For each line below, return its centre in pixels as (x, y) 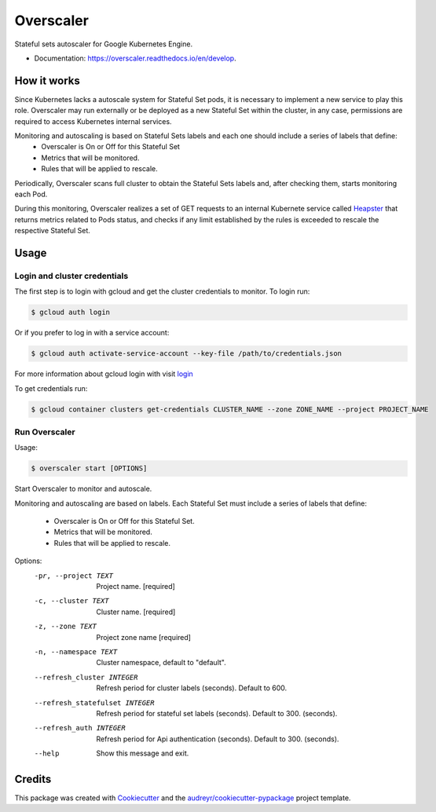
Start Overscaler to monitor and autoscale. (83, 489)
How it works (47, 80)
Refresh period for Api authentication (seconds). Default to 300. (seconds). (218, 739)
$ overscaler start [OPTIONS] (89, 468)
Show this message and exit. (143, 753)
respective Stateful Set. (52, 231)
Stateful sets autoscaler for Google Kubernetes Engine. (103, 44)
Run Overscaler (45, 432)
